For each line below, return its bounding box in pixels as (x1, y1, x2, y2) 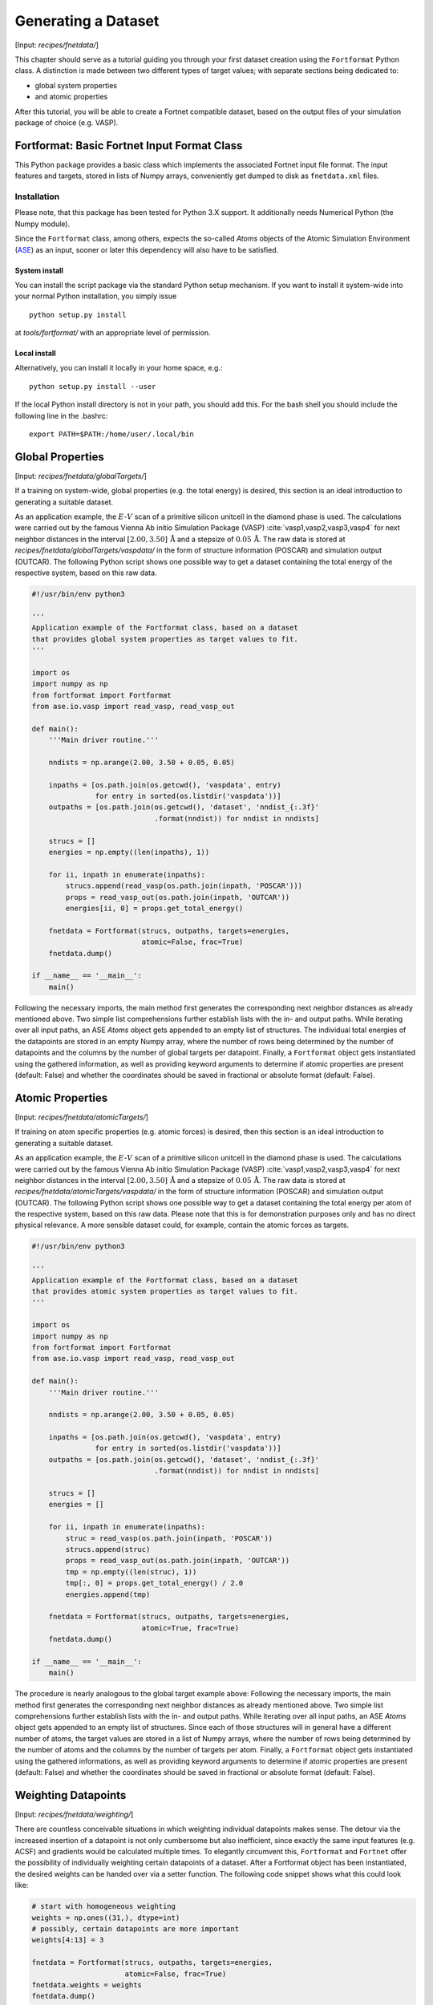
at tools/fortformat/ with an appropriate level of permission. (14, 328, 212, 338)
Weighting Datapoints (14, 1788, 127, 1802)
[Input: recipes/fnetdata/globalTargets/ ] (14, 471, 148, 480)
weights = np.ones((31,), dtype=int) (31, 1913, 180, 1922)
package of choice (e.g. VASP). (14, 117, 119, 128)
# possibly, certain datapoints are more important (31, 1925, 240, 1934)
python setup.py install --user (29, 382, 156, 391)
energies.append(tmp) (65, 1590, 151, 1599)
